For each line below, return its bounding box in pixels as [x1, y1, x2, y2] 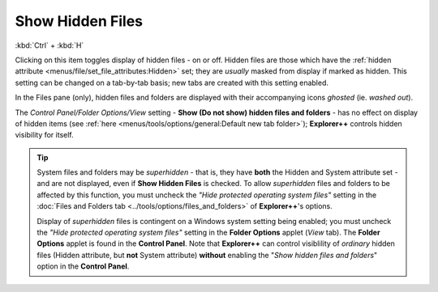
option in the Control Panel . [36, 261, 130, 271]
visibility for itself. [15, 130, 75, 140]
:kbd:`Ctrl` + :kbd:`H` [15, 40, 84, 50]
